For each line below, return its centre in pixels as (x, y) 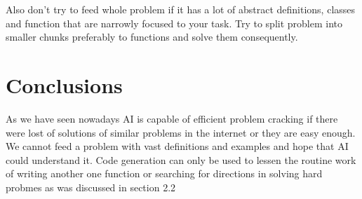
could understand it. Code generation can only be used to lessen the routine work (181, 159)
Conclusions (64, 84)
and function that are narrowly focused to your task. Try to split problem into (174, 23)
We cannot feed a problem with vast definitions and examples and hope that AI (177, 146)
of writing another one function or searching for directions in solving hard (164, 173)
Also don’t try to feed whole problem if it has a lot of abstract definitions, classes (181, 9)
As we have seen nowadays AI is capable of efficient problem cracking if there (172, 118)
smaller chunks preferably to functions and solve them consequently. (152, 37)
